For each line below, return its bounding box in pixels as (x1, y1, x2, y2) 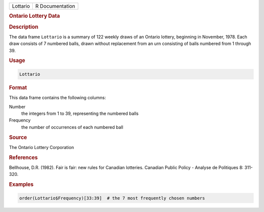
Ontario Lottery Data (9, 13, 60, 20)
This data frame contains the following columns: (9, 95, 106, 101)
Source (9, 134, 27, 141)
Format (9, 84, 27, 91)
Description (9, 23, 39, 30)
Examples (9, 181, 34, 188)
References (9, 154, 38, 161)
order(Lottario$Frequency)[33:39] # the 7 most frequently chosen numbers (19, 195, 205, 201)
